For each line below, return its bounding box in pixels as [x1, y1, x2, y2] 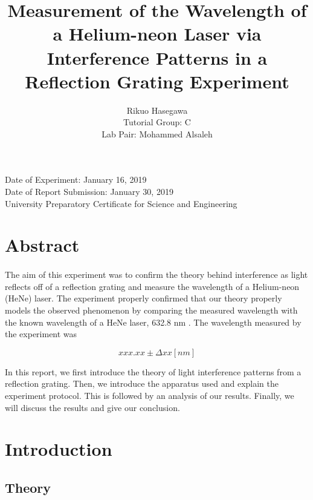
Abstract [5, 232, 80, 257]
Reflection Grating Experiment [25, 68, 289, 93]
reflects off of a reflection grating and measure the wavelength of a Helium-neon [5, 280, 300, 292]
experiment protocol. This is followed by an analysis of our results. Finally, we [5, 389, 294, 401]
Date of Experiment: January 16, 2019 [5, 173, 147, 186]
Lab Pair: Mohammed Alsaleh [102, 127, 213, 140]
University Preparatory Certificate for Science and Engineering [5, 197, 237, 209]
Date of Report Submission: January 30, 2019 [5, 185, 173, 198]
